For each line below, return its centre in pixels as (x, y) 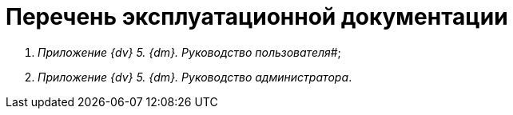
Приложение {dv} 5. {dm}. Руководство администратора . (195, 77)
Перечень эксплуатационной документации (257, 17)
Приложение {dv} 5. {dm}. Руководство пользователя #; (189, 52)
